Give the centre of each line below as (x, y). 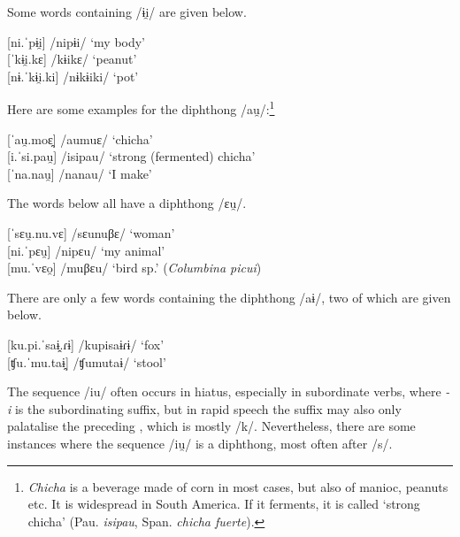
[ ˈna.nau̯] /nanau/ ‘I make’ (80, 173)
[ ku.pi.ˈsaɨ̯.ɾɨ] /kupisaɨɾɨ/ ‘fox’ (86, 344)
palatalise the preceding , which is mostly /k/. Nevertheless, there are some (211, 426)
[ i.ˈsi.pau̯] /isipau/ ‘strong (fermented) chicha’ (131, 156)
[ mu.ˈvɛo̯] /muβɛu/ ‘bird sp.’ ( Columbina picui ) (134, 268)
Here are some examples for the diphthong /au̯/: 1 (141, 108)
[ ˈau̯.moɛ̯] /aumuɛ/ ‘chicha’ (80, 138)
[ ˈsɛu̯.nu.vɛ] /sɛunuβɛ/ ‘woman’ (91, 233)
